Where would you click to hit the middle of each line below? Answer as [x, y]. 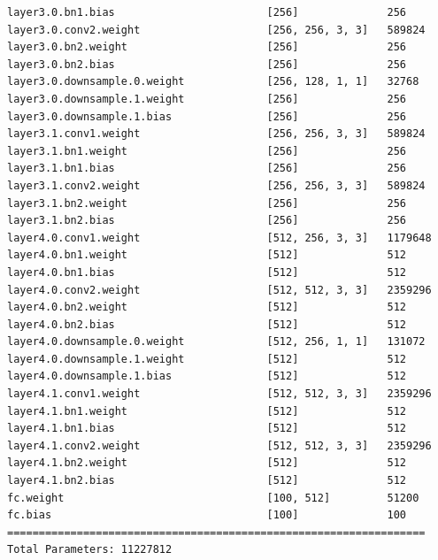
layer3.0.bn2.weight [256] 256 [207, 47]
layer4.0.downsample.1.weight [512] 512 [207, 359]
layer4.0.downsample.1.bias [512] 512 [207, 376]
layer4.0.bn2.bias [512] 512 [207, 324]
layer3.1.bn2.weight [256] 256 [207, 203]
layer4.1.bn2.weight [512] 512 [207, 463]
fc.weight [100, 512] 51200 [213, 498]
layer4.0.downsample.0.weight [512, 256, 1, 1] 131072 [216, 342]
